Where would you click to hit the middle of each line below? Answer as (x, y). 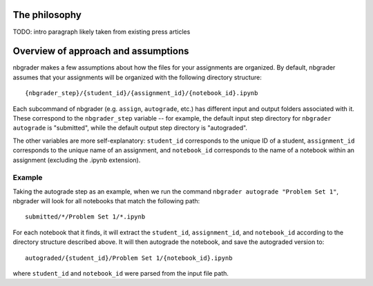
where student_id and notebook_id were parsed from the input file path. (121, 274)
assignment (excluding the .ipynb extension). (77, 160)
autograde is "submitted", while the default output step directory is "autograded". (130, 128)
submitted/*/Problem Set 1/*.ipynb (85, 217)
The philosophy (47, 15)
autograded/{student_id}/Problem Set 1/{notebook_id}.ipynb (129, 258)
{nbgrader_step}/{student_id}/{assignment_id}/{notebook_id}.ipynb (142, 93)
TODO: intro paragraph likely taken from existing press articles (102, 32)
